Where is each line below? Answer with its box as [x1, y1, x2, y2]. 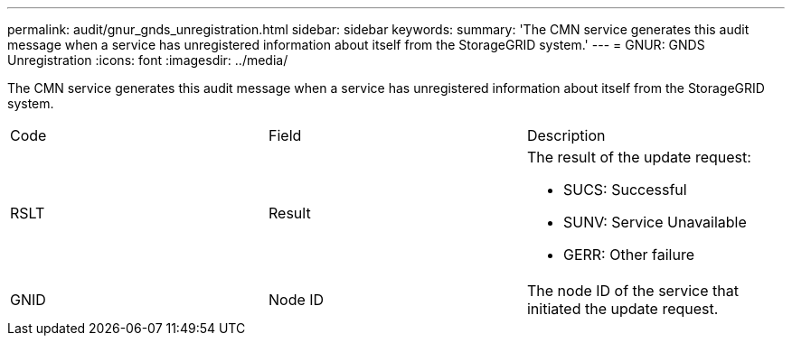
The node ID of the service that [526, 282, 739, 300]
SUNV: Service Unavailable [562, 213, 747, 231]
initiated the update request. [526, 300, 719, 318]
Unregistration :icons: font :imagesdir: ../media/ [7, 52, 288, 68]
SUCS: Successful [562, 181, 687, 199]
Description [526, 126, 606, 144]
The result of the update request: [526, 148, 751, 166]
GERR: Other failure [562, 246, 694, 264]
